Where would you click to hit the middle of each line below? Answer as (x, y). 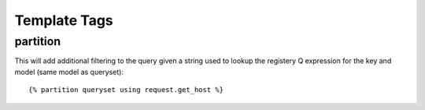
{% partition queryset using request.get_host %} (126, 90)
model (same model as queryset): (69, 72)
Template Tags (64, 20)
